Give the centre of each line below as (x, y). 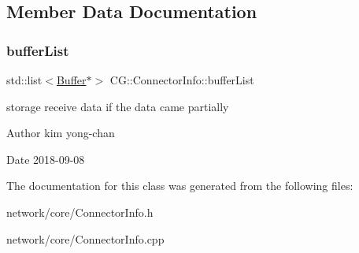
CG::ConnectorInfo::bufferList (182, 80)
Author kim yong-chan (61, 133)
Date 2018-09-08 (46, 159)
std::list (24, 80)
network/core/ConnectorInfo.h (80, 212)
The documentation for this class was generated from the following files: (180, 186)
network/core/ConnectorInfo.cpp (85, 238)
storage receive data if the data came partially (118, 106)
